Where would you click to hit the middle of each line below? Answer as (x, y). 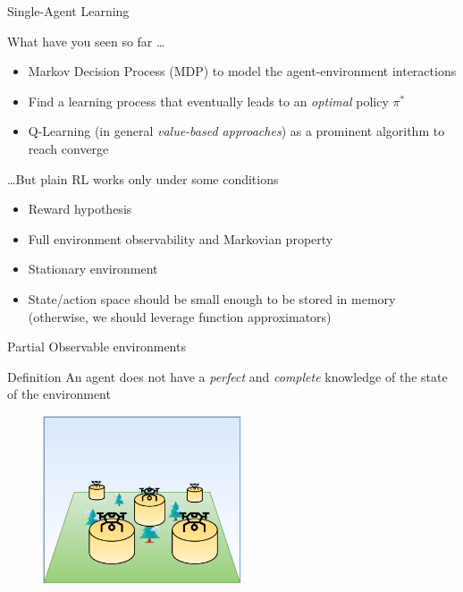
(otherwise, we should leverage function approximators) (180, 316)
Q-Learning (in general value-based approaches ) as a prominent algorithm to (236, 131)
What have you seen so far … (86, 41)
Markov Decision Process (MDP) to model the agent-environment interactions (242, 71)
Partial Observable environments (97, 347)
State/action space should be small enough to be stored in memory (212, 298)
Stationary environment (93, 269)
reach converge (68, 148)
